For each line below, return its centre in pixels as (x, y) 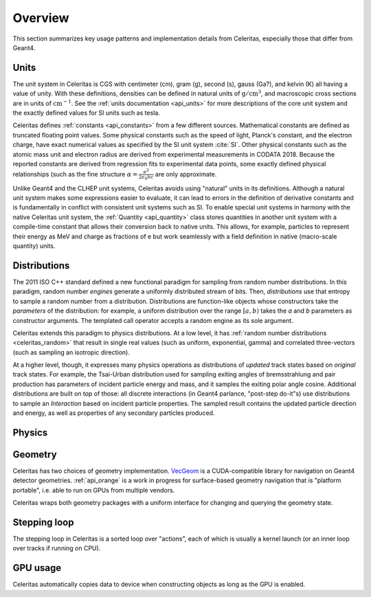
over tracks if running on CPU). (57, 548)
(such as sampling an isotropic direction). (71, 352)
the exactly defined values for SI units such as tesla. (87, 113)
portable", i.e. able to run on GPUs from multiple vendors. (94, 490)
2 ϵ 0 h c (146, 178)
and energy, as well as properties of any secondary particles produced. (114, 413)
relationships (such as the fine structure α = (75, 174)
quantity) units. (34, 246)
